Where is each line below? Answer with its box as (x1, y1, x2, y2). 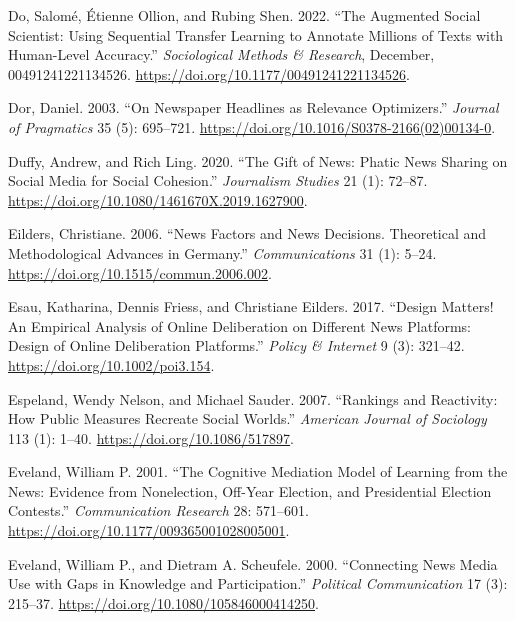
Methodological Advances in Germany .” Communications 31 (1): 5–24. (8, 242, 437, 263)
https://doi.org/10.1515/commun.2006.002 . (8, 262, 272, 283)
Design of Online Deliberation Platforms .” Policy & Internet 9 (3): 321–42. (8, 335, 465, 356)
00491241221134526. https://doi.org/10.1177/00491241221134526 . (8, 63, 410, 84)
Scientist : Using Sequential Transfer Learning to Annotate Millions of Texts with (8, 24, 504, 45)
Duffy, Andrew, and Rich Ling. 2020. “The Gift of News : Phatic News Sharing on (8, 150, 508, 171)
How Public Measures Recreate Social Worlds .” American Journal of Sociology (8, 408, 487, 429)
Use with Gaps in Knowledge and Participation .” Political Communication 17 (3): (8, 573, 508, 594)
